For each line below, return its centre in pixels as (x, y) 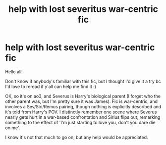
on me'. (13, 128)
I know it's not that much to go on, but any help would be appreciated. (77, 137)
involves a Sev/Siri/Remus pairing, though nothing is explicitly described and (83, 106)
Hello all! (14, 72)
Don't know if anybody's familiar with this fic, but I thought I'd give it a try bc (83, 81)
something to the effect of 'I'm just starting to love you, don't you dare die (80, 122)
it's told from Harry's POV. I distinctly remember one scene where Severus (81, 112)
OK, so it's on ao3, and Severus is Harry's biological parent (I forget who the (83, 96)
